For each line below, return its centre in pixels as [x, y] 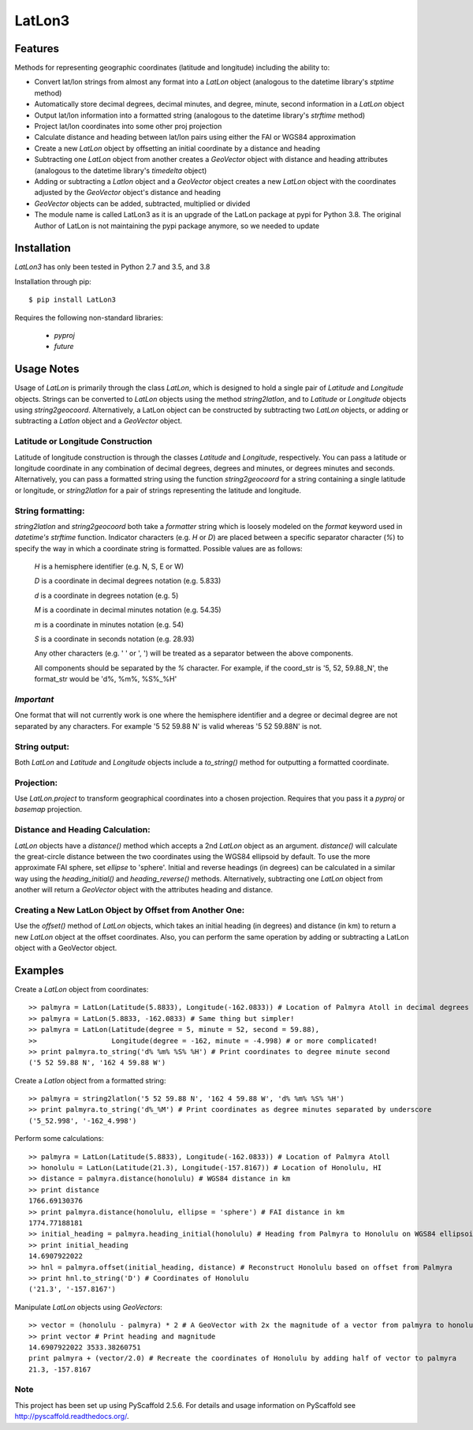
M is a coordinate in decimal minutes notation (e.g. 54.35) [128, 610]
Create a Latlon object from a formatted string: [90, 1080]
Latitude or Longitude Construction [84, 441]
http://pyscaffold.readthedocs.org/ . [72, 1417]
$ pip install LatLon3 [73, 300]
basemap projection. [48, 809]
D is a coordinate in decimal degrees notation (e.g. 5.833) [128, 581]
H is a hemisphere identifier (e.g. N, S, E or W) [109, 567]
